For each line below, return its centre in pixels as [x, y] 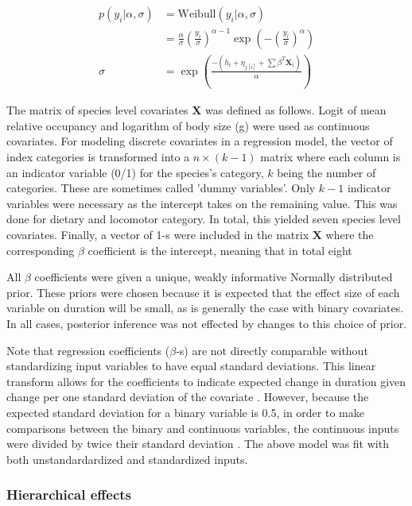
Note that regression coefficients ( [88, 350]
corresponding [41, 250]
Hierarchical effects [69, 494]
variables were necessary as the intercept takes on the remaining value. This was [202, 203]
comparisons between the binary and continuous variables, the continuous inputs [203, 428]
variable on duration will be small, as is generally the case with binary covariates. [205, 308]
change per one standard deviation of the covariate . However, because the [188, 397]
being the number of [326, 172]
